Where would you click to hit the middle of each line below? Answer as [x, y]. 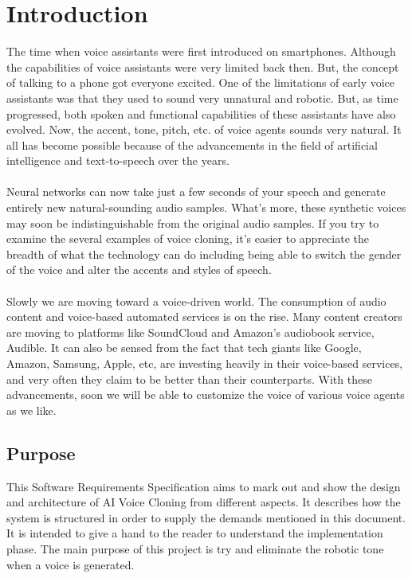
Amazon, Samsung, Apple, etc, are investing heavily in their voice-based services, [205, 363]
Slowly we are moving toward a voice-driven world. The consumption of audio [196, 301]
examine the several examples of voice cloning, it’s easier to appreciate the [188, 238]
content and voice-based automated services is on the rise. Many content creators [204, 316]
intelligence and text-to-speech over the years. [118, 160]
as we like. [31, 410]
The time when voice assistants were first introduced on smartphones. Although [201, 51]
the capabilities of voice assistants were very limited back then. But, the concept [203, 66]
